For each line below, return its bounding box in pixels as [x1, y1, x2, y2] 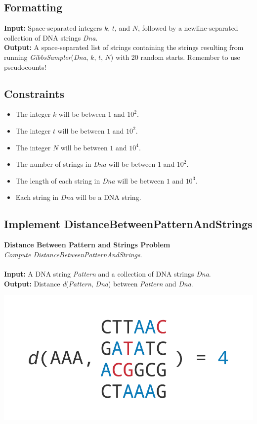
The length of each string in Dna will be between [15, 175, 165, 186]
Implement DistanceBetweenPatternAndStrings [4, 216, 253, 232]
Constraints [4, 86, 64, 101]
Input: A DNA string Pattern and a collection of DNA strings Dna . [4, 268, 211, 279]
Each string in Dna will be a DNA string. [15, 192, 141, 202]
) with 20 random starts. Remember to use [110, 51, 240, 62]
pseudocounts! [4, 61, 46, 72]
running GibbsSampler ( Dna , [4, 51, 88, 62]
